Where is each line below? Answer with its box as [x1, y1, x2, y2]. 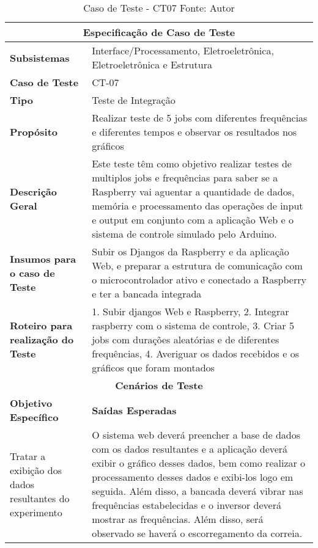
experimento [10, 505, 62, 519]
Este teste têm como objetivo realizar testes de [92, 156, 292, 170]
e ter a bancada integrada [92, 287, 202, 301]
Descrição [10, 184, 57, 199]
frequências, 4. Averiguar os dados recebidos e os [92, 346, 299, 360]
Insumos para [10, 251, 76, 266]
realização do [10, 332, 74, 346]
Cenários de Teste [115, 378, 203, 392]
